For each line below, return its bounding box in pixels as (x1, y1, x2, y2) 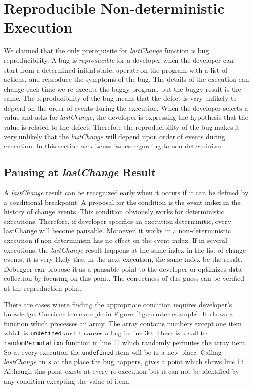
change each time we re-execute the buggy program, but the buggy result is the (4, 83, 241, 93)
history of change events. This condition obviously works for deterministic (4, 206, 224, 217)
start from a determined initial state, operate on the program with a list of (4, 64, 228, 74)
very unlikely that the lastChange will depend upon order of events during (4, 131, 225, 141)
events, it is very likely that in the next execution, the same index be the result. (4, 254, 243, 264)
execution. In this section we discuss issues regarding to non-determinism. (4, 141, 224, 151)
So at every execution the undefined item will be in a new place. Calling (4, 347, 222, 357)
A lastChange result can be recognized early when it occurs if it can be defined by (4, 187, 249, 198)
